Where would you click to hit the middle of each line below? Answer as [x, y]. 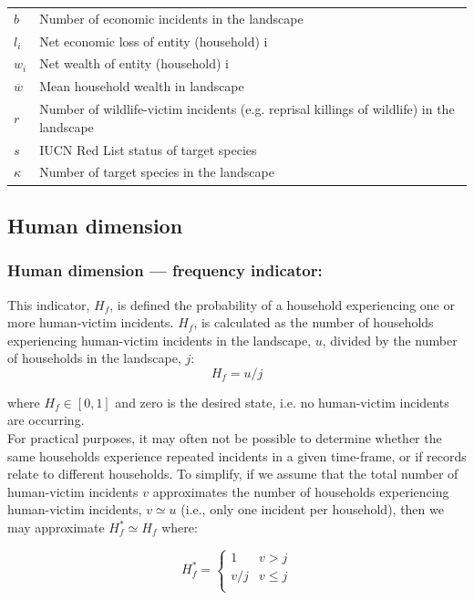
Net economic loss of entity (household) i [154, 41]
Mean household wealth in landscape [142, 86]
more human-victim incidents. [91, 322]
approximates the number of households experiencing [301, 491]
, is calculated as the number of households [314, 322]
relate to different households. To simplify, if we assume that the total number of [233, 474]
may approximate [56, 528]
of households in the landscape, [94, 358]
